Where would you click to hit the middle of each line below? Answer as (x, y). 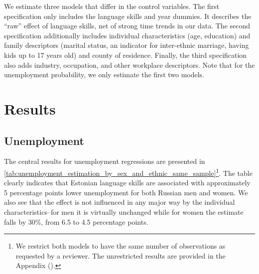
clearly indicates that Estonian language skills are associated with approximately (127, 183)
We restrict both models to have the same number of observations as (121, 246)
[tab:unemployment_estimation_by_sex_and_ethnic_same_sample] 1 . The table (128, 172)
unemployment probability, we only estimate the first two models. (104, 74)
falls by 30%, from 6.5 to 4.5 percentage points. (76, 221)
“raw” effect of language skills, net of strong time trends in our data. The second (127, 26)
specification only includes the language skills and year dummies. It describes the (128, 16)
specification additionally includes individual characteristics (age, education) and (127, 35)
